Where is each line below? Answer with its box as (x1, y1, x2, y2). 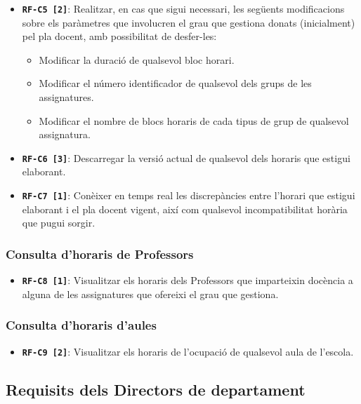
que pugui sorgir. (22, 215, 96, 230)
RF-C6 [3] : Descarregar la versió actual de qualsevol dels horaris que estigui (22, 150, 350, 165)
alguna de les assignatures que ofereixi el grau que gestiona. (22, 286, 279, 301)
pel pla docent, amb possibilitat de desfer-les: (22, 29, 217, 43)
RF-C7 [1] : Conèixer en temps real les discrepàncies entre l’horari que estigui (22, 188, 355, 203)
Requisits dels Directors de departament (6, 378, 306, 400)
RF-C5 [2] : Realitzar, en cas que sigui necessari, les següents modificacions (22, 1, 345, 15)
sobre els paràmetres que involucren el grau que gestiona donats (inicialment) (22, 15, 355, 29)
